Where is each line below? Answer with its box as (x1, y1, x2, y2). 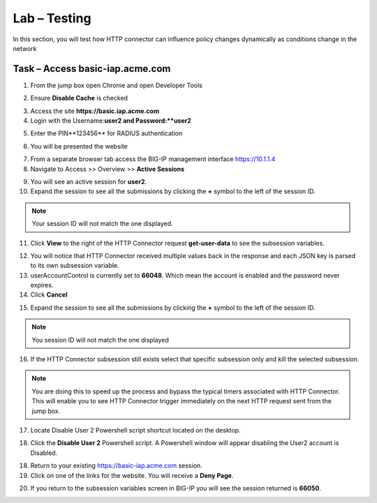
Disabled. (30, 449, 58, 457)
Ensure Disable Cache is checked (30, 94, 128, 103)
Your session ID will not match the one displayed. (31, 220, 174, 228)
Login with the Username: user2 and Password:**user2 (30, 117, 191, 125)
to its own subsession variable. (30, 262, 119, 270)
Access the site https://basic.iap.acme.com (30, 107, 160, 115)
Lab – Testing (13, 10, 91, 26)
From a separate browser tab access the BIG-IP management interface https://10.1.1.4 (30, 155, 276, 163)
